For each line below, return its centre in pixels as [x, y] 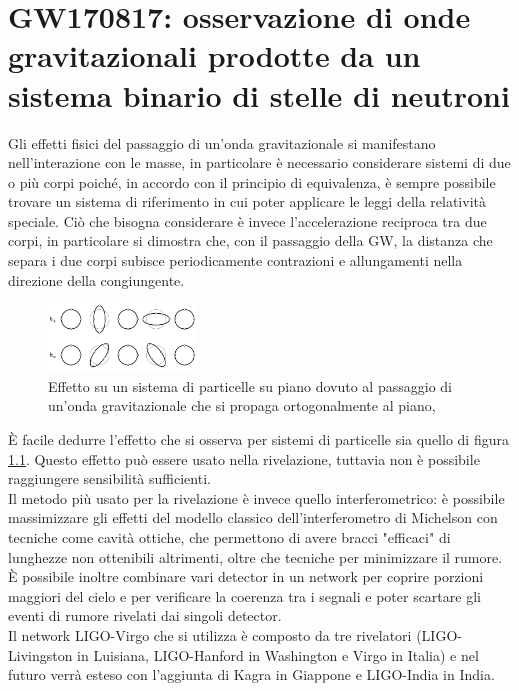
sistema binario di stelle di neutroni [259, 94]
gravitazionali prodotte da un [214, 55]
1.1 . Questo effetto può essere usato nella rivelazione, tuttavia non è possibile [244, 458]
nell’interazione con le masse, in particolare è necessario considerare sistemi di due [259, 162]
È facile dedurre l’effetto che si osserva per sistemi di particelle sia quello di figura [258, 438]
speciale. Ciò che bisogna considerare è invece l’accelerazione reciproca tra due [247, 220]
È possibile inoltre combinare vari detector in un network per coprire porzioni [246, 576]
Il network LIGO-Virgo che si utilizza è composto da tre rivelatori [210, 634]
